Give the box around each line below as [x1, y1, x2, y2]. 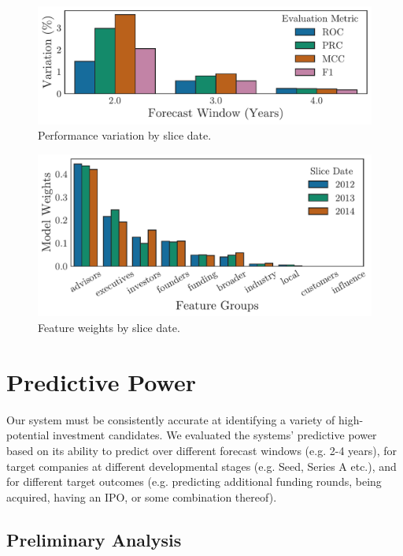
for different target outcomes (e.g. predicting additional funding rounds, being [6, 473, 382, 490]
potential [6, 427, 50, 443]
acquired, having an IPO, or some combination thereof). [6, 488, 277, 505]
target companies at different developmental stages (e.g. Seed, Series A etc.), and [6, 457, 397, 474]
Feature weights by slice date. [38, 319, 180, 336]
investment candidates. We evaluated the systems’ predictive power [53, 427, 377, 443]
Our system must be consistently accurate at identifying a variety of [6, 411, 335, 427]
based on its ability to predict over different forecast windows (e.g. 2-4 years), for [6, 442, 397, 458]
